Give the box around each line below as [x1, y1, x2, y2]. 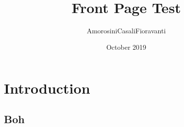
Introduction [4, 78, 90, 98]
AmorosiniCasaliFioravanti [86, 26, 166, 36]
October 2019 [106, 42, 147, 52]
